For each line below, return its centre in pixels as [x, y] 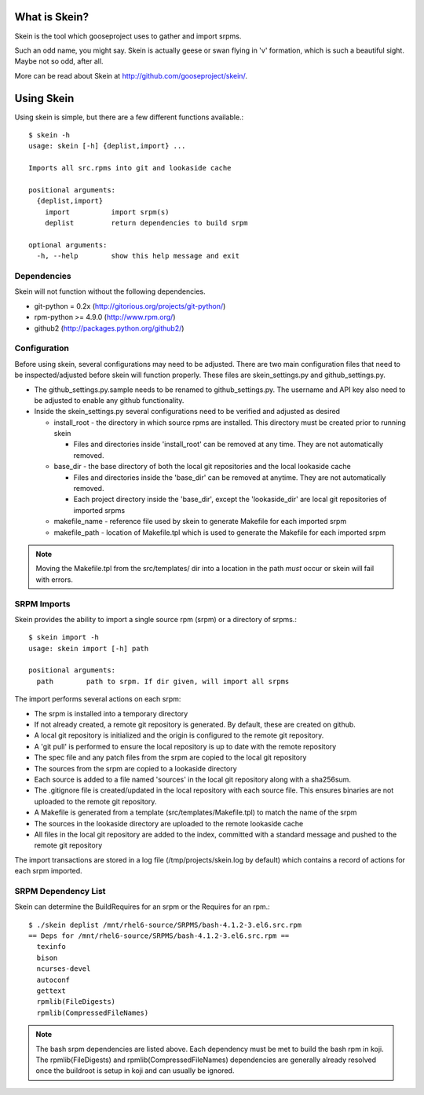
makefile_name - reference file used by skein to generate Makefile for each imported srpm [200, 522]
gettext [51, 991]
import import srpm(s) [107, 212]
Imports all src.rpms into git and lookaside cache [130, 168]
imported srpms [99, 510]
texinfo [51, 947]
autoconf [53, 980]
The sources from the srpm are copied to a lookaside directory [135, 768]
